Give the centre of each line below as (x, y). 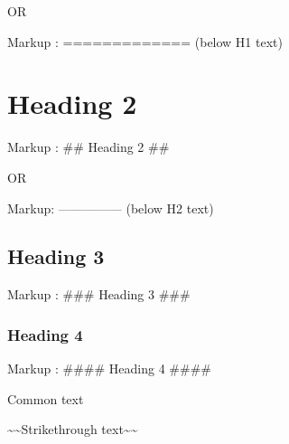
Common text (46, 398)
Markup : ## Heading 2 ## (89, 147)
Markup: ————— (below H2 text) (111, 208)
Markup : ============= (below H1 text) (145, 41)
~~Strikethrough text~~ (73, 429)
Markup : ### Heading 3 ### (99, 294)
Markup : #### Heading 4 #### (109, 368)
